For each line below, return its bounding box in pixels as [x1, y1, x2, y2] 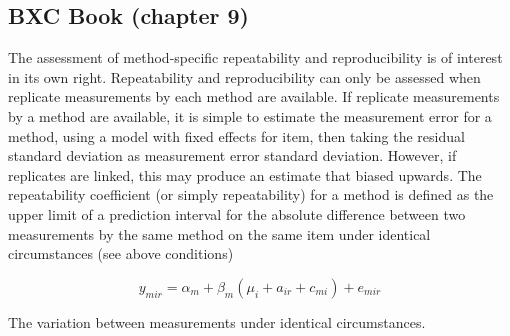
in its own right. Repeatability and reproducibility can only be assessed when [8, 66, 481, 87]
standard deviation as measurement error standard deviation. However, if [8, 145, 457, 166]
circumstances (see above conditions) [8, 243, 234, 264]
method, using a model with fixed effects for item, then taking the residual [8, 125, 465, 146]
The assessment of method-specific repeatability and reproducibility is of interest [8, 47, 503, 68]
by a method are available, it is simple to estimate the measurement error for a [8, 105, 492, 126]
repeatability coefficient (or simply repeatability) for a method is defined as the [8, 184, 494, 205]
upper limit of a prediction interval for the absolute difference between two [8, 203, 466, 224]
